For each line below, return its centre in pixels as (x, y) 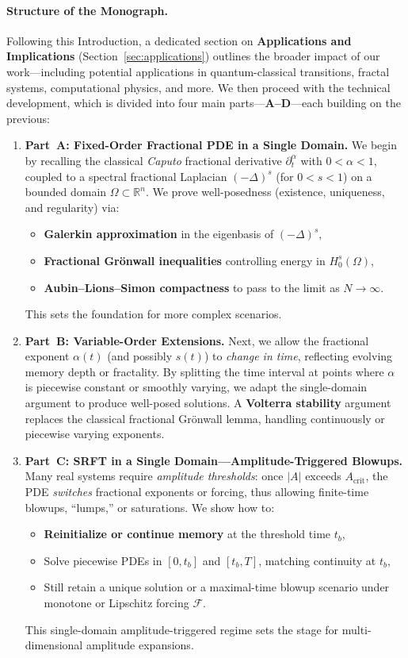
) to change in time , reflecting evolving (298, 356)
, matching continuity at (317, 560)
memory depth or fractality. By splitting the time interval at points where (204, 371)
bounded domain (66, 192)
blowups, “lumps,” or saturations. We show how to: (150, 507)
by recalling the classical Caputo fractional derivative (153, 160)
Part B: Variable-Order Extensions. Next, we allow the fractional (197, 340)
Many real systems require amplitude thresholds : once (154, 476)
